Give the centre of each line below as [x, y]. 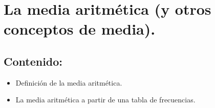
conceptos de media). [80, 29]
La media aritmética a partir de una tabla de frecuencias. [105, 100]
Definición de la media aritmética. [69, 82]
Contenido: [33, 61]
